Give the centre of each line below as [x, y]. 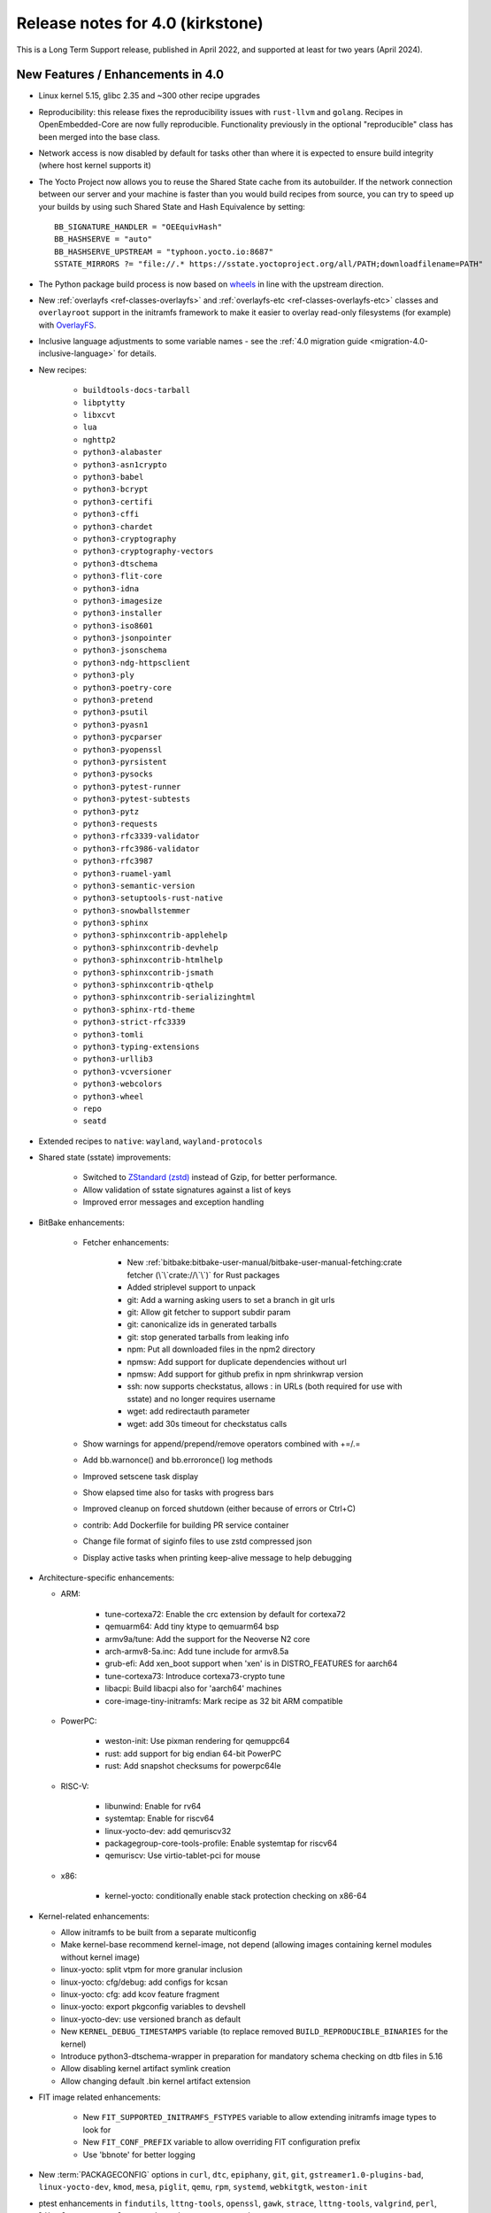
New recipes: [63, 370]
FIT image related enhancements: [100, 2097]
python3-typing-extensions [141, 1046]
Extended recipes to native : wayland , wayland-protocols [150, 1141]
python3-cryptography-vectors [148, 551]
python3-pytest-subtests [136, 799]
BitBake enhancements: [82, 1222]
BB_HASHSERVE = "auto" [104, 239]
